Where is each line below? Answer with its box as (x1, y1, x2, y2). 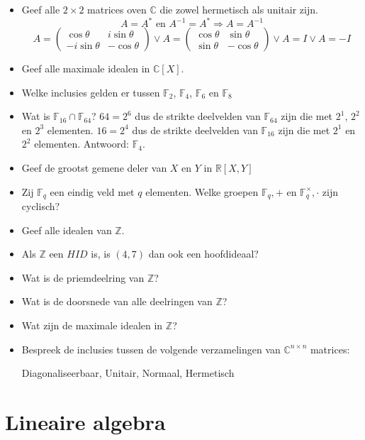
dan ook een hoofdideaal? (148, 246, 259, 261)
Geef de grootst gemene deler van (21, 160, 167, 175)
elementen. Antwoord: (34, 136, 129, 151)
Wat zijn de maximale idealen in (21, 318, 163, 333)
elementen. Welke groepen (145, 184, 259, 199)
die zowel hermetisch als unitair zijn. (159, 2, 318, 16)
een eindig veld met (50, 184, 135, 199)
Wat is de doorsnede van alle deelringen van (21, 294, 213, 309)
